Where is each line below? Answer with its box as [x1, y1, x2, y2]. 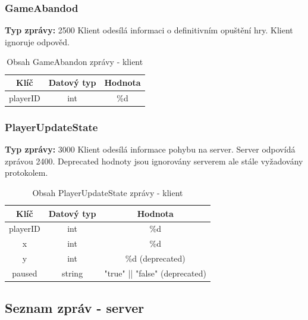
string [62, 266, 83, 279]
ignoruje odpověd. [5, 35, 70, 48]
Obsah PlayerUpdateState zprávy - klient [32, 186, 183, 198]
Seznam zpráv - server [5, 299, 144, 317]
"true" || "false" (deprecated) [104, 266, 207, 279]
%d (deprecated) [125, 252, 186, 265]
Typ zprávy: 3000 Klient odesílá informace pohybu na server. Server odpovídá [5, 143, 296, 156]
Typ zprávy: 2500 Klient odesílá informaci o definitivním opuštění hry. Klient [5, 24, 293, 36]
